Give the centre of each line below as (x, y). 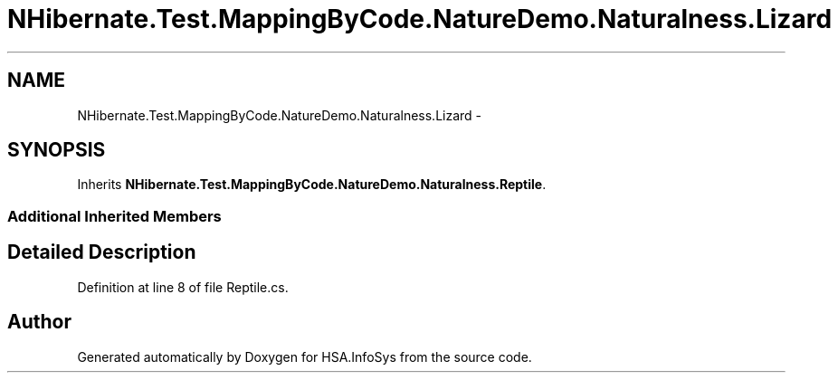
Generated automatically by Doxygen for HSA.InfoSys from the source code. (305, 356)
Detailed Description (102, 252)
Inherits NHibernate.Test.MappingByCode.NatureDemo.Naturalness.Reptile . (312, 185)
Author (39, 322)
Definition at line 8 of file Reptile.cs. (183, 287)
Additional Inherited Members (114, 216)
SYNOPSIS (57, 150)
